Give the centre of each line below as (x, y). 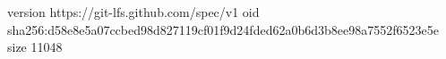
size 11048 (35, 47)
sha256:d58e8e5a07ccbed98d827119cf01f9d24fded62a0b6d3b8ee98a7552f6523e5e (223, 29)
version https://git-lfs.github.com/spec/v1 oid (133, 12)
